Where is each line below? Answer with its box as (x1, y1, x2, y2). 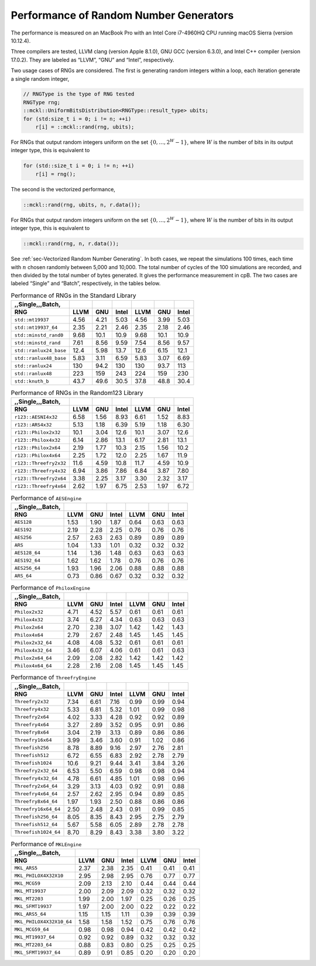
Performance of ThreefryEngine (11, 673, 97, 682)
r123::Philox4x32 (14, 436, 61, 443)
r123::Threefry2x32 (14, 460, 67, 466)
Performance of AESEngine (11, 494, 82, 502)
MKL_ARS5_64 (14, 911, 46, 917)
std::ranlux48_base (14, 355, 67, 361)
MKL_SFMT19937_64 (14, 950, 61, 956)
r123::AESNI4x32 (14, 414, 58, 420)
